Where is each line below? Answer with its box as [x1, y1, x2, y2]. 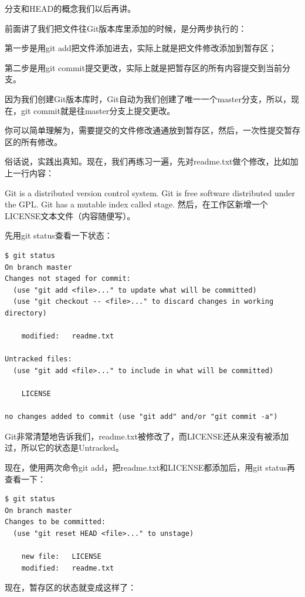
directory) [5, 308, 47, 317]
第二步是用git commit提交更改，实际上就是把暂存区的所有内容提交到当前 [5, 61, 282, 73]
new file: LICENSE [21, 552, 101, 561]
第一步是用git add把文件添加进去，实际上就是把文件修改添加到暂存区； [5, 42, 277, 54]
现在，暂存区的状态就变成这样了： [5, 581, 136, 593]
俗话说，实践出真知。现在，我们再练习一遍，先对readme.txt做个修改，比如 [5, 155, 290, 167]
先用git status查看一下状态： [5, 229, 113, 242]
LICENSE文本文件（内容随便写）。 [5, 209, 135, 222]
